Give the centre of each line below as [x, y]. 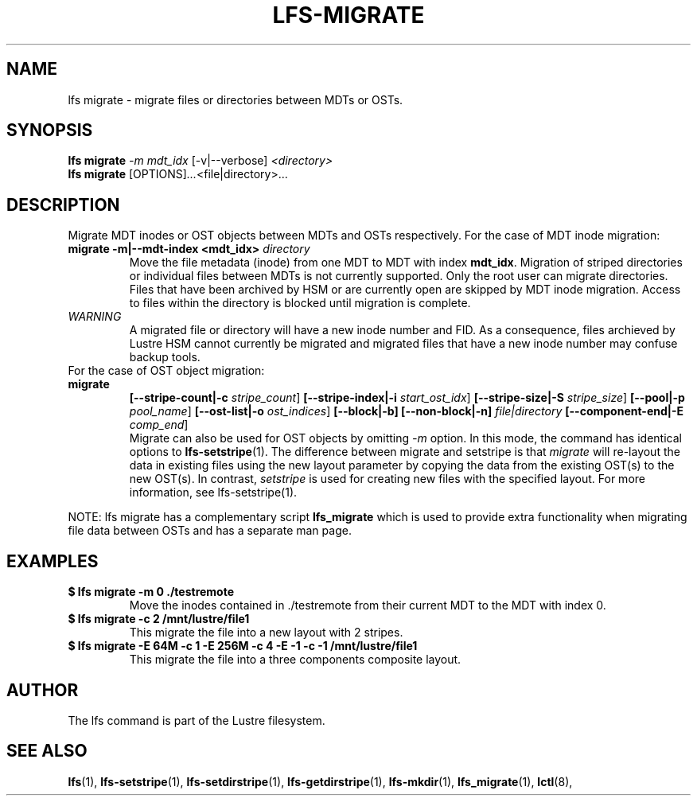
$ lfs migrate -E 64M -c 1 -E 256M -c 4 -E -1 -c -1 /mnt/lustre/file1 [243, 646]
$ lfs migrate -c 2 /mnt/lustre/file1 [159, 619]
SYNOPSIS [50, 130]
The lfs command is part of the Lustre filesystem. [197, 720]
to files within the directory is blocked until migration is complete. [300, 303]
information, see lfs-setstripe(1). [213, 492]
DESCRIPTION [63, 204]
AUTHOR [43, 690]
